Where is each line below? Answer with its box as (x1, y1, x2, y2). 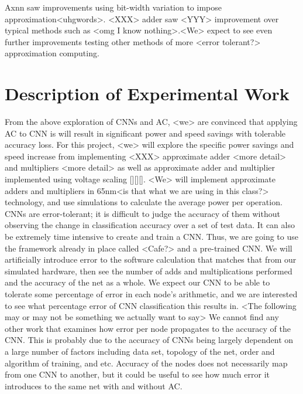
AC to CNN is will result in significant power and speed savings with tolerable (5, 127, 286, 139)
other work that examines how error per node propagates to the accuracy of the (5, 322, 291, 334)
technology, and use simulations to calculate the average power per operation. (5, 196, 283, 208)
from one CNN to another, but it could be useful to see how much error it (5, 368, 270, 381)
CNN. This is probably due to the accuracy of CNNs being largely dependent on (5, 334, 294, 346)
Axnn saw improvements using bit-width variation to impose (5, 1, 222, 13)
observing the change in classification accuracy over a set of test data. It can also (5, 219, 295, 231)
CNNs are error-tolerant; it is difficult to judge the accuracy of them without (5, 207, 280, 219)
